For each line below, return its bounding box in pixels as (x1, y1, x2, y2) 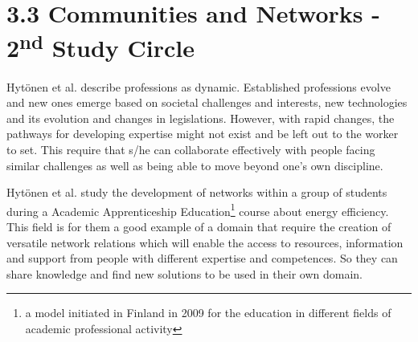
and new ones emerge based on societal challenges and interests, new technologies (6, 94, 408, 111)
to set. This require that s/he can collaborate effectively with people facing (6, 141, 375, 158)
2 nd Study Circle (6, 28, 195, 64)
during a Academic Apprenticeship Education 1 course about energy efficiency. (6, 200, 389, 219)
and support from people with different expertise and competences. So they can (6, 250, 398, 267)
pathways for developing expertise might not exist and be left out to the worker (6, 125, 399, 142)
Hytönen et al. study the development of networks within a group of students (6, 184, 387, 201)
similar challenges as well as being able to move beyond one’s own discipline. (6, 157, 383, 173)
